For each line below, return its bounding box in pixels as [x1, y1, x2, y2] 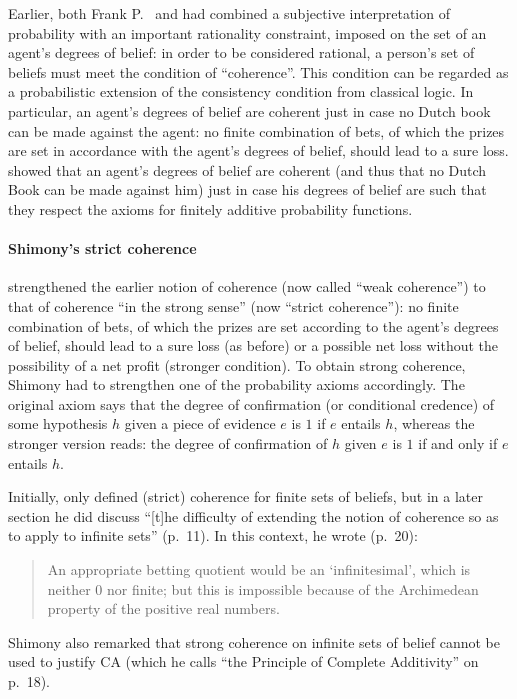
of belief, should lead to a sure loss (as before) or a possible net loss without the [8, 335, 499, 356]
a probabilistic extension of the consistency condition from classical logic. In [8, 81, 474, 102]
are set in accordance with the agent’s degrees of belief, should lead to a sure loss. [8, 140, 509, 161]
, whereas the [393, 413, 475, 434]
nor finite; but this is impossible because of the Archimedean [106, 578, 479, 599]
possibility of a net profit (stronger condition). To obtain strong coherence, [8, 354, 466, 375]
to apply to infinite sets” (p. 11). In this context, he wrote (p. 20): [8, 525, 418, 546]
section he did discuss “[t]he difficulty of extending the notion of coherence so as [8, 505, 499, 526]
